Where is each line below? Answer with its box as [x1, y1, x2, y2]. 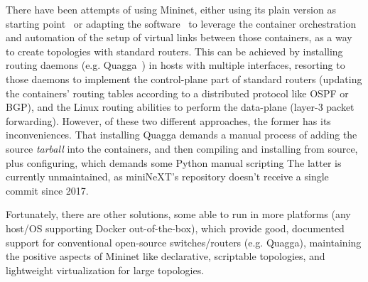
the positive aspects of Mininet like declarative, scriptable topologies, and [6, 249, 325, 264]
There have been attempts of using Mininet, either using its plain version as [6, 2, 336, 16]
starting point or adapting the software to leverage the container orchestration [6, 16, 357, 31]
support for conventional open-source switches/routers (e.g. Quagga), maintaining [6, 234, 362, 249]
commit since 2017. [6, 183, 89, 197]
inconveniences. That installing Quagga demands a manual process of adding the [6, 127, 357, 142]
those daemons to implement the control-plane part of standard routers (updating [6, 71, 362, 86]
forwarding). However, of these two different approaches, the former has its [6, 113, 331, 128]
